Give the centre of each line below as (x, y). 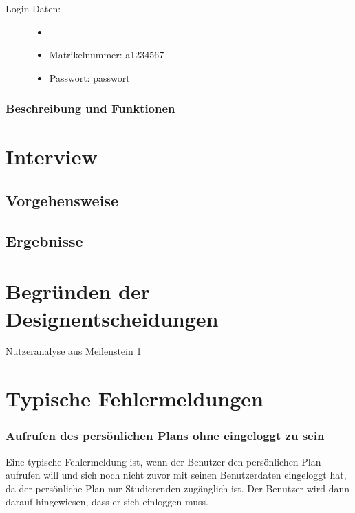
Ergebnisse (44, 240)
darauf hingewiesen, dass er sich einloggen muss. (107, 502)
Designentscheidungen (112, 318)
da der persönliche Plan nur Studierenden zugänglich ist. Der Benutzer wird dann (178, 488)
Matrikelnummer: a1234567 (107, 55)
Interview (52, 156)
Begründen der (78, 291)
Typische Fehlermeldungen (135, 399)
